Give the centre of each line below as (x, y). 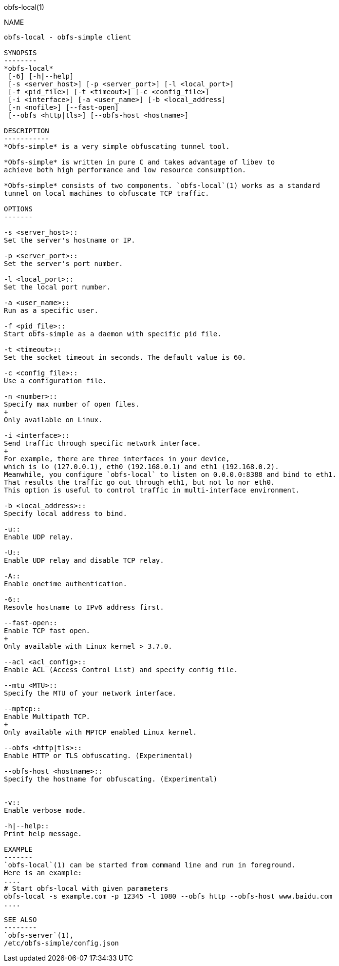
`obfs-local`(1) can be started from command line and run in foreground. (150, 865)
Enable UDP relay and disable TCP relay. (84, 560)
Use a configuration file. (55, 381)
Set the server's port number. (64, 264)
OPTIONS (19, 209)
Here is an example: (43, 873)
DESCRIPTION (27, 131)
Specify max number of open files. (72, 404)
